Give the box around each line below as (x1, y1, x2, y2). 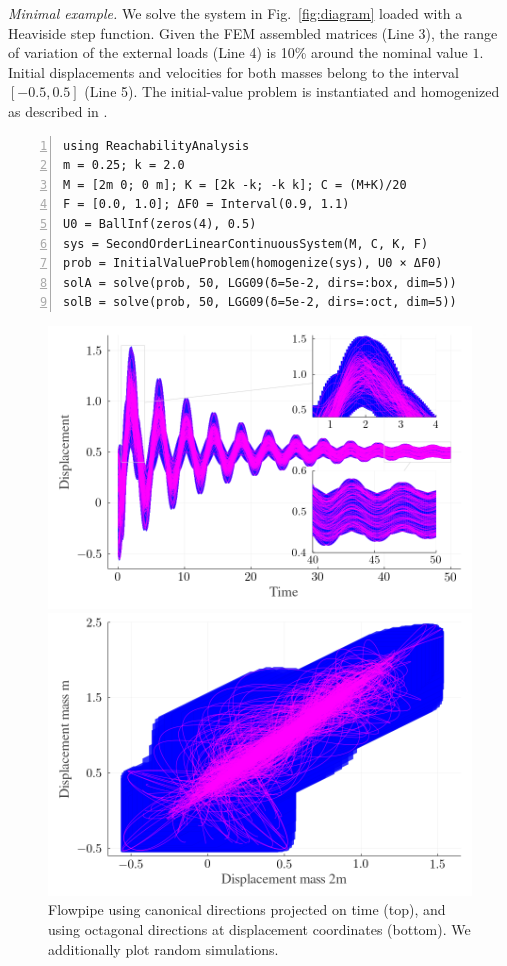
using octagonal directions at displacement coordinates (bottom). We (48, 919, 471, 939)
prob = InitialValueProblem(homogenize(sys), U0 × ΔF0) (63, 256, 443, 271)
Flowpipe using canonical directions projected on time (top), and (48, 899, 446, 920)
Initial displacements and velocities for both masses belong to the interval (8, 61, 459, 82)
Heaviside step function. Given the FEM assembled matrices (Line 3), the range (8, 22, 498, 43)
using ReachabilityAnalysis (63, 138, 250, 153)
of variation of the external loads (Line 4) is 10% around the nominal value (8, 42, 468, 63)
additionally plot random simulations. (48, 938, 279, 959)
